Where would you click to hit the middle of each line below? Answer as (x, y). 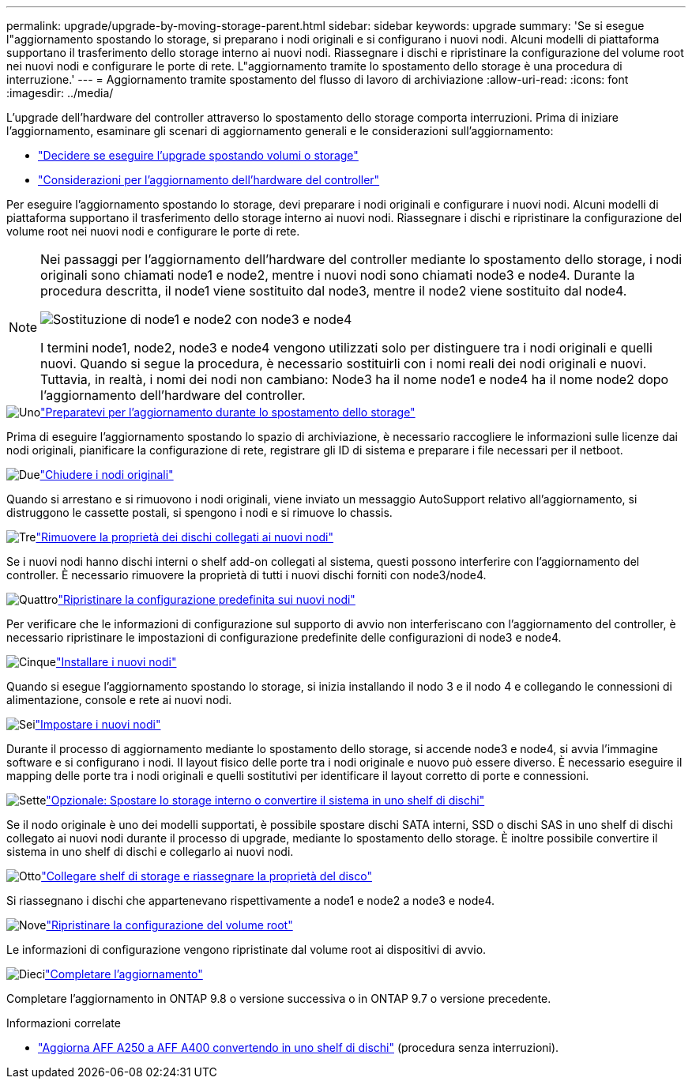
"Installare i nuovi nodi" (116, 662)
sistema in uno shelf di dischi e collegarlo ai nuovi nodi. (150, 851)
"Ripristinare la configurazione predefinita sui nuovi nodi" (207, 599)
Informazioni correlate (64, 1023)
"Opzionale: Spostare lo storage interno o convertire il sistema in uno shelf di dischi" (265, 800)
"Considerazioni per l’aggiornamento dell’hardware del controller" (209, 180)
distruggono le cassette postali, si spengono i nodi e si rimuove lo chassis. (199, 512)
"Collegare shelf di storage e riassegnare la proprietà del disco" (207, 876)
